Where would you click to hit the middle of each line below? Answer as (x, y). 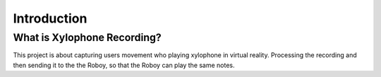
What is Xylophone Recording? (87, 37)
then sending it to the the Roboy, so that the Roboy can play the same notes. (124, 65)
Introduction (50, 18)
